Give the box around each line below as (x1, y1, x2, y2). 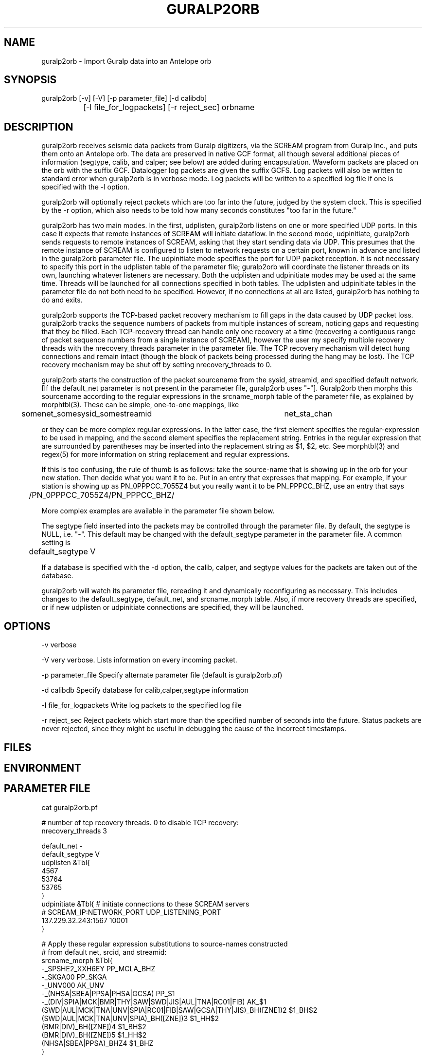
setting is (41, 538, 71, 547)
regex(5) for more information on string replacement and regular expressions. (41, 450, 290, 459)
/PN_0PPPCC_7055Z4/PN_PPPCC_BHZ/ (29, 490, 175, 500)
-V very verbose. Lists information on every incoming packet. (41, 656, 237, 664)
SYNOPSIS (4, 74, 57, 86)
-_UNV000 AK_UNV (41, 981, 105, 989)
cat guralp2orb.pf (41, 803, 98, 812)
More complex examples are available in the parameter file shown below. (41, 507, 275, 515)
